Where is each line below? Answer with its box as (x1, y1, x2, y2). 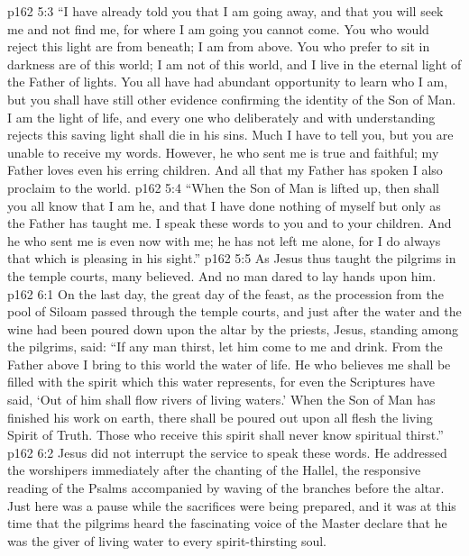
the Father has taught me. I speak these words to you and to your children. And (7, 214, 452, 232)
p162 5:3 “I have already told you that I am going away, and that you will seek (7, 2, 444, 20)
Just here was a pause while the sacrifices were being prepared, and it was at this (7, 496, 456, 515)
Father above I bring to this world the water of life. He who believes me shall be (7, 354, 451, 373)
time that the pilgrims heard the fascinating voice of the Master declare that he (7, 514, 447, 533)
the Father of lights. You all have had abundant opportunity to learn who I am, (7, 72, 448, 91)
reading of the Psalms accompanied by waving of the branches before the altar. (7, 479, 445, 497)
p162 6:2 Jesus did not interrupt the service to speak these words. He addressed (7, 442, 447, 461)
